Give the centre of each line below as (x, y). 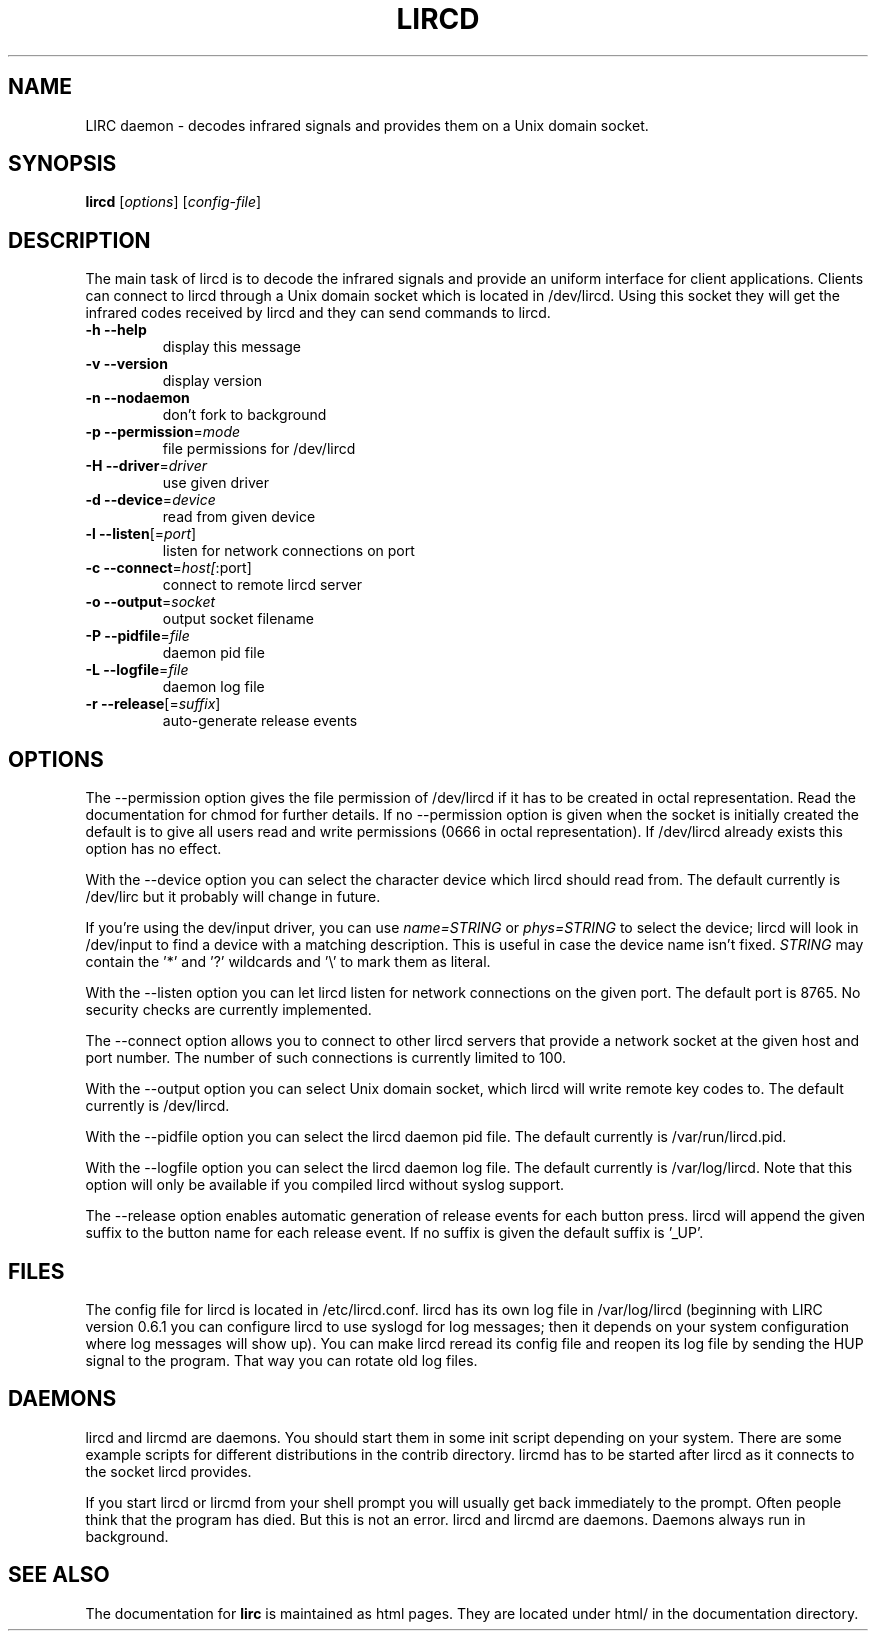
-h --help (116, 330)
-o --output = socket (150, 602)
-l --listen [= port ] (141, 534)
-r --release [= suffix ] (153, 704)
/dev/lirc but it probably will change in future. (233, 897)
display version (212, 381)
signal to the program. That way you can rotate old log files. (281, 1360)
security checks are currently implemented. (228, 1010)
